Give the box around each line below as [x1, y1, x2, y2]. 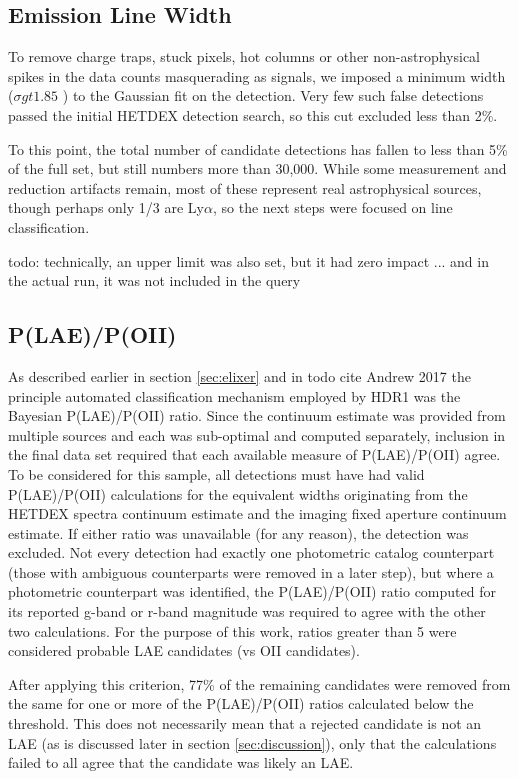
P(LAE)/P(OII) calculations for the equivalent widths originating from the [8, 483, 468, 504]
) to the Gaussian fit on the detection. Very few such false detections [62, 85, 484, 106]
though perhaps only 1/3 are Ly [8, 197, 204, 218]
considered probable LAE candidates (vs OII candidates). [8, 640, 360, 661]
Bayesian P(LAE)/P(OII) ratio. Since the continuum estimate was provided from [8, 405, 506, 426]
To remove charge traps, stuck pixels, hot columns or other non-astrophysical [8, 46, 481, 67]
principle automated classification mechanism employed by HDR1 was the [8, 385, 461, 406]
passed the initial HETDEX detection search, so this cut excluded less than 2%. [8, 104, 498, 125]
